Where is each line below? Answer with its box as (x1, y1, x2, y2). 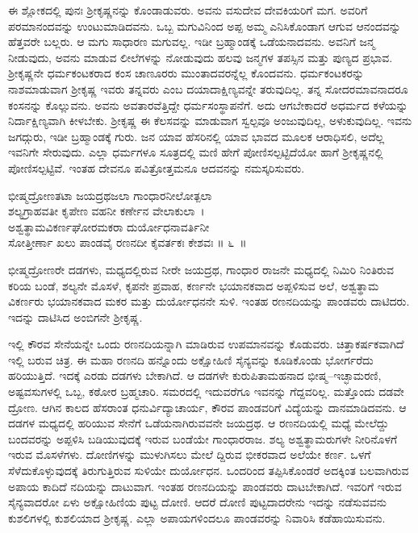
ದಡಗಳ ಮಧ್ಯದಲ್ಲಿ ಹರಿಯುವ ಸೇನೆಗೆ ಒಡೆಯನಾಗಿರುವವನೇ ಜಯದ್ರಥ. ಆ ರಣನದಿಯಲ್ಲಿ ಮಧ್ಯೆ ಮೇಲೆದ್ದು (8, 414, 389, 431)
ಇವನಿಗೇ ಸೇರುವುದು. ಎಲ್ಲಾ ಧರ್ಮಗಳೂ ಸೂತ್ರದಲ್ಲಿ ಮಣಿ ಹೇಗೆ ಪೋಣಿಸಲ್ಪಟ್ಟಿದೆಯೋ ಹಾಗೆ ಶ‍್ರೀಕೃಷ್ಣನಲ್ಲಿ (8, 144, 383, 160)
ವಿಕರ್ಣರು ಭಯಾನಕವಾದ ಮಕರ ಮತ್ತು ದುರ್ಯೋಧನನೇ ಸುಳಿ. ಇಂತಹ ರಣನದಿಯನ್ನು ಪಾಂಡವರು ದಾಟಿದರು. (8, 293, 410, 310)
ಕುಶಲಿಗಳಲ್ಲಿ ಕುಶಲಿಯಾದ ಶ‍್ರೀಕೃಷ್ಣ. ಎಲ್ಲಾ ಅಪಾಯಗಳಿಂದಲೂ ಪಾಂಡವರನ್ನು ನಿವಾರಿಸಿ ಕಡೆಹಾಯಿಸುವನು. (8, 509, 386, 526)
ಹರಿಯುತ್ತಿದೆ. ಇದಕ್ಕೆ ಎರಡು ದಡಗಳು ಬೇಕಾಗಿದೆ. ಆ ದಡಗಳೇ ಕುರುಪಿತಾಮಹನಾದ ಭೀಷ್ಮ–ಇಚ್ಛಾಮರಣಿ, (8, 367, 382, 384)
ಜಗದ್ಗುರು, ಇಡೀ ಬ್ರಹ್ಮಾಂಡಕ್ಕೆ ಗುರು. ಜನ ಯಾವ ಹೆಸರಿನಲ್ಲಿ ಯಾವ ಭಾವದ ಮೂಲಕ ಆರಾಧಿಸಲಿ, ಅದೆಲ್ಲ (8, 127, 385, 144)
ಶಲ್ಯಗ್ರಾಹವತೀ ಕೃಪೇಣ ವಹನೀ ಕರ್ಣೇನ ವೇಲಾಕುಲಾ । (8, 202, 205, 219)
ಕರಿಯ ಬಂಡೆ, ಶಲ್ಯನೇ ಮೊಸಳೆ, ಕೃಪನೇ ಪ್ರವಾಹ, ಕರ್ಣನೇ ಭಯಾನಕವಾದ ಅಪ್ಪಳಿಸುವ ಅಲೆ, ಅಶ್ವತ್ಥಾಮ (8, 277, 379, 294)
